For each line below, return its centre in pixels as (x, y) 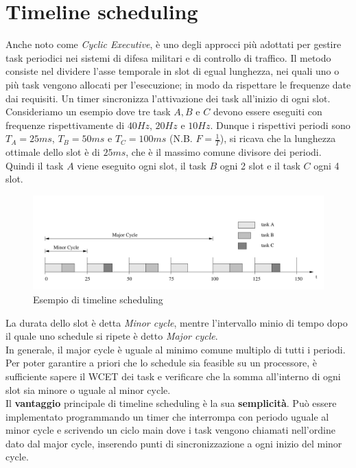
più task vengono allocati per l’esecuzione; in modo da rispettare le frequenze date (178, 84)
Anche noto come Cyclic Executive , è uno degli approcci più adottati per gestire (174, 44)
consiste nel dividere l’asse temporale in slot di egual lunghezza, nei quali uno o (173, 71)
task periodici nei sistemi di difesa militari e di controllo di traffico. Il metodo (168, 57)
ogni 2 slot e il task (260, 165)
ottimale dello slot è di (53, 152)
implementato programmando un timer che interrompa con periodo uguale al (167, 416)
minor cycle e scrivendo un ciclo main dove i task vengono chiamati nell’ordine (170, 430)
